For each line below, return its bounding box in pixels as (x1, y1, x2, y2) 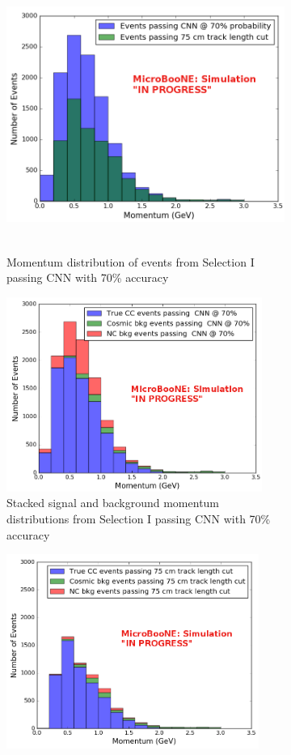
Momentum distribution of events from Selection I (6, 253, 255, 270)
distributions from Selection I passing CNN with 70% (6, 510, 271, 527)
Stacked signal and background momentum (6, 494, 220, 511)
